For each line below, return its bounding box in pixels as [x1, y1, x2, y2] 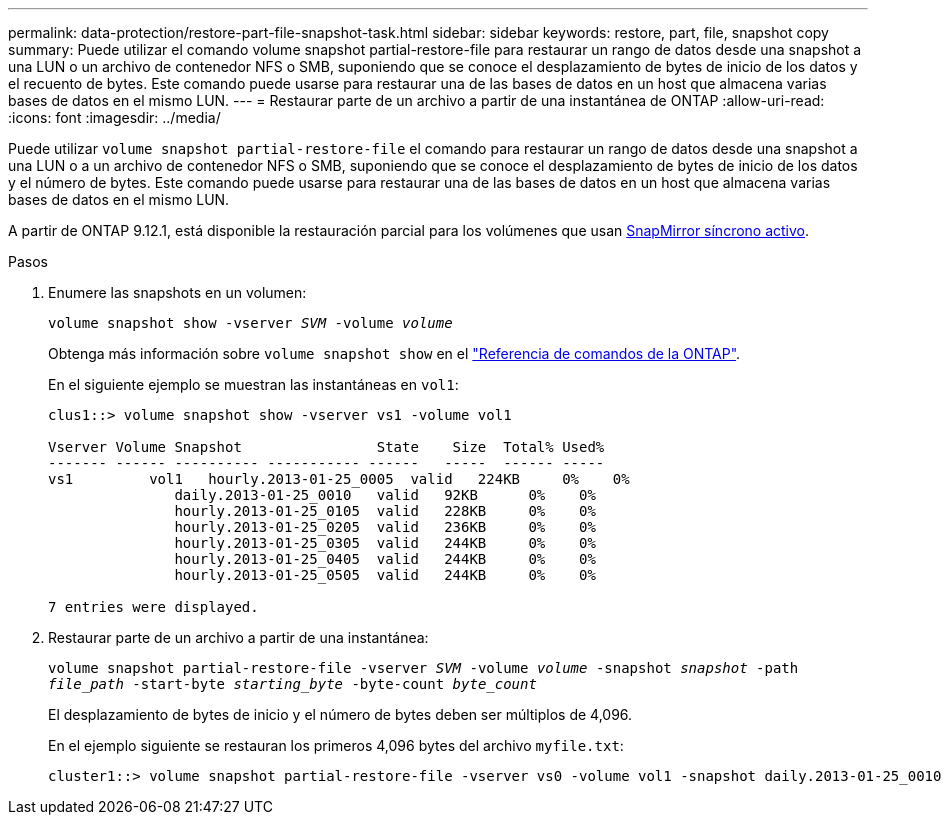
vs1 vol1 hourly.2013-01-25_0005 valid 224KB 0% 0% [48, 471, 630, 487]
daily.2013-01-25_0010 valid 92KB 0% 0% [174, 487, 596, 503]
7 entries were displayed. [48, 599, 259, 615]
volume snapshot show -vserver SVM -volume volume [48, 315, 453, 331]
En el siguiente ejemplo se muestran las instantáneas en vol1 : [48, 376, 459, 393]
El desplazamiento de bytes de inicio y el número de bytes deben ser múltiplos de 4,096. [48, 706, 633, 723]
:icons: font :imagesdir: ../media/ [8, 109, 221, 126]
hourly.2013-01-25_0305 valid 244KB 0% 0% [174, 535, 596, 551]
